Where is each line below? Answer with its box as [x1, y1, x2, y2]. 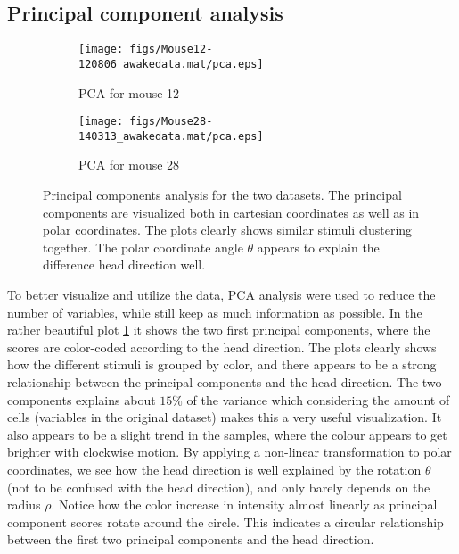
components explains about [7, 390, 156, 409]
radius [7, 495, 41, 514]
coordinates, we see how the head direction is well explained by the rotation [7, 459, 422, 478]
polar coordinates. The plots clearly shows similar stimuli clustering [43, 220, 413, 239]
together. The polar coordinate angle [43, 237, 243, 256]
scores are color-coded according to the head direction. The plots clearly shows [7, 337, 437, 356]
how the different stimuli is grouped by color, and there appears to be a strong [7, 355, 437, 374]
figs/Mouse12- [129, 43, 213, 56]
